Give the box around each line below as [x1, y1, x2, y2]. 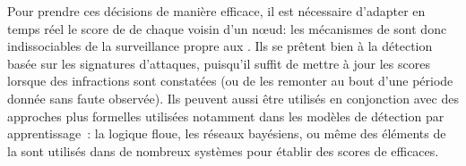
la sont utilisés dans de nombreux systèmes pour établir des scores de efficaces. [7, 141, 439, 160]
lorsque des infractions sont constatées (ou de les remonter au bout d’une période [7, 71, 453, 90]
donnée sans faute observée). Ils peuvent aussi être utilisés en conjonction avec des [7, 88, 459, 107]
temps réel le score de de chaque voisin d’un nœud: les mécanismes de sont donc [7, 19, 447, 37]
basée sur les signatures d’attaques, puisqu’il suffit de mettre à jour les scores [7, 54, 430, 72]
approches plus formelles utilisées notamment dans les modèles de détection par [7, 106, 444, 125]
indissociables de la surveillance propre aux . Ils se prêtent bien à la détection [7, 37, 433, 55]
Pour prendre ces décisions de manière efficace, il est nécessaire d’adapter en [7, 2, 426, 20]
